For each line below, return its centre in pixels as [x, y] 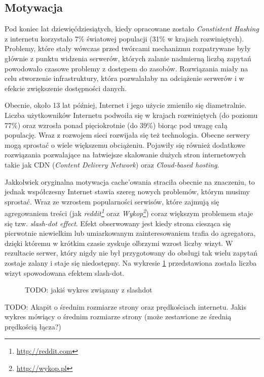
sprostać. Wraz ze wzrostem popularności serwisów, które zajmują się [112, 201]
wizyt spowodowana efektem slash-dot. [65, 273]
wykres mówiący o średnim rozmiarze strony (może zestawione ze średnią [118, 317]
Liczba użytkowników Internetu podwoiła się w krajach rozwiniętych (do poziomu [131, 115]
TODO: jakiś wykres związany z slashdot [89, 290]
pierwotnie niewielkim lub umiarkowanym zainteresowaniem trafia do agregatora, [130, 233]
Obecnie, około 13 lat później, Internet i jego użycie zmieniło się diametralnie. [126, 105]
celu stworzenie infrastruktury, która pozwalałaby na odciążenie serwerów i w [124, 78]
